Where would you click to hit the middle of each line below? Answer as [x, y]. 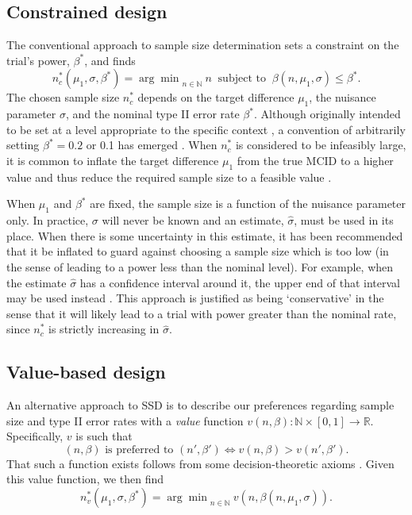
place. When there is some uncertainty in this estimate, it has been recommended [205, 235]
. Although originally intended [327, 114]
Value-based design [86, 372]
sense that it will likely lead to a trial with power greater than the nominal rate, [202, 313]
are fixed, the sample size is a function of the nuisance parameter [248, 204]
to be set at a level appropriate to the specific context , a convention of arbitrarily [206, 129]
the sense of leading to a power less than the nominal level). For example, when [200, 266]
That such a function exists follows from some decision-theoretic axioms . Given [200, 463]
